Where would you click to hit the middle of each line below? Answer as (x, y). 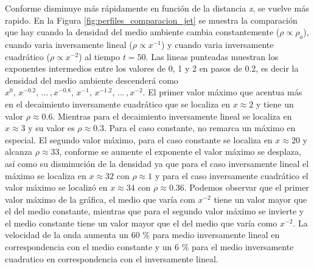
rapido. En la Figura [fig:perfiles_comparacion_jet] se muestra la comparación (151, 20)
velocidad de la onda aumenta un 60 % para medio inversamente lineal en (142, 235)
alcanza (19, 152)
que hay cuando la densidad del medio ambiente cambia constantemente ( (142, 32)
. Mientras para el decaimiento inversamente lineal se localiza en (172, 116)
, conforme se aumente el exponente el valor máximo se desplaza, (180, 152)
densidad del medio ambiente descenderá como (92, 80)
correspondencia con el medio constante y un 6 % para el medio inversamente (149, 247)
